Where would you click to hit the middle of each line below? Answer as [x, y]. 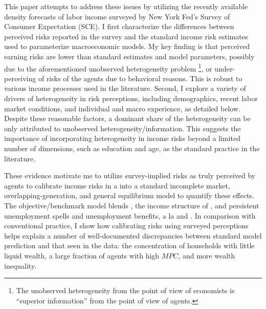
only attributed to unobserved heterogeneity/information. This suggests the [123, 128]
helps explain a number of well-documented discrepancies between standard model [133, 235]
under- [225, 68]
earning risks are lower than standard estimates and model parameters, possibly [129, 56]
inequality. [20, 265]
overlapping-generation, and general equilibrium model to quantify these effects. [129, 195]
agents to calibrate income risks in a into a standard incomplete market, [117, 185]
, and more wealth [207, 255]
